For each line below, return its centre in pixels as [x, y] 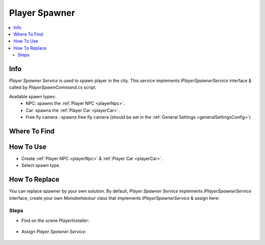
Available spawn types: [32, 96]
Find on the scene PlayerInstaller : [55, 220]
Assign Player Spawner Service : [54, 232]
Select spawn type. [41, 165]
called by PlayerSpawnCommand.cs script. [53, 87]
